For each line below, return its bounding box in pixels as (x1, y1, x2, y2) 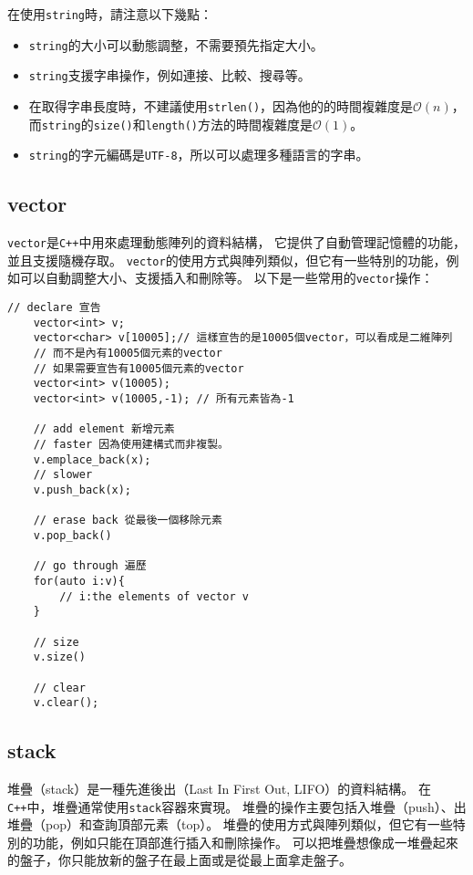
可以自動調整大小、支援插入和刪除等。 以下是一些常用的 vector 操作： (19, 268, 434, 287)
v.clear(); (33, 696, 99, 710)
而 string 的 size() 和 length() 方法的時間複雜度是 (28, 114, 313, 133)
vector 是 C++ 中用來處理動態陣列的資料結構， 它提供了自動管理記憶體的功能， (7, 233, 467, 252)
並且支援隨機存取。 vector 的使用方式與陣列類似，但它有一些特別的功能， (7, 250, 447, 269)
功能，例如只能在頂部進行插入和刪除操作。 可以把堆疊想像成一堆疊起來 (32, 832, 458, 851)
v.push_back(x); (33, 483, 132, 496)
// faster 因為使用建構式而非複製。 (33, 438, 229, 452)
